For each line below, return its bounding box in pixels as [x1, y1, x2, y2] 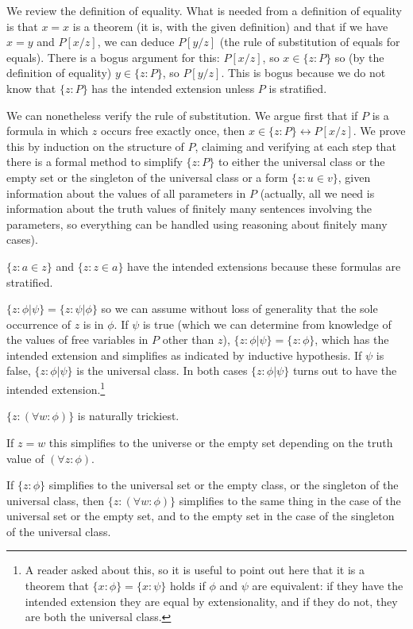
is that [6, 17, 38, 34]
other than [162, 331, 214, 348]
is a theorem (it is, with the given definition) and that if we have [72, 17, 388, 34]
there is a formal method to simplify [6, 153, 183, 170]
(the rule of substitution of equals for [219, 33, 400, 50]
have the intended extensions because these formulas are [127, 257, 401, 274]
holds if [169, 577, 206, 594]
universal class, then [6, 492, 105, 508]
